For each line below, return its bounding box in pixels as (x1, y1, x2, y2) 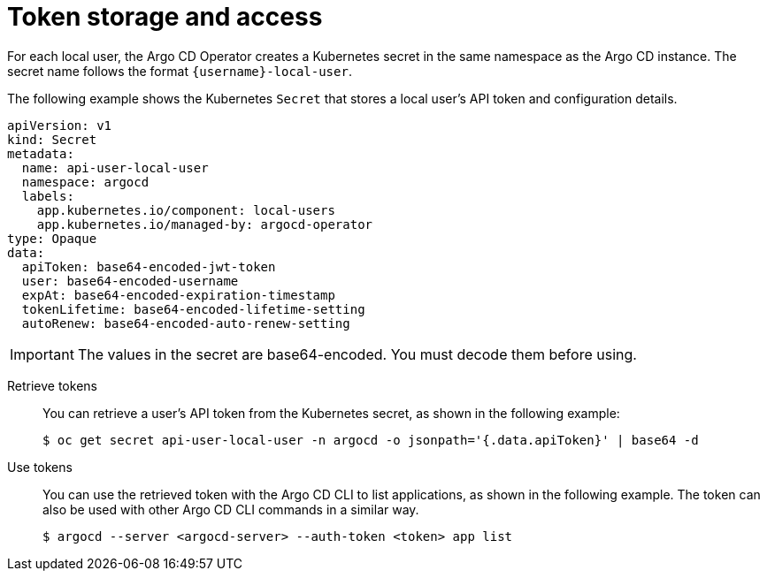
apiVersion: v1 (7, 118, 112, 133)
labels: (21, 188, 74, 203)
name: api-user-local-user (21, 160, 209, 175)
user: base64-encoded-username (21, 273, 239, 288)
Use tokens (7, 459, 73, 475)
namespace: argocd (21, 174, 150, 189)
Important (10, 345, 74, 363)
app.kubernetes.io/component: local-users (36, 202, 335, 217)
